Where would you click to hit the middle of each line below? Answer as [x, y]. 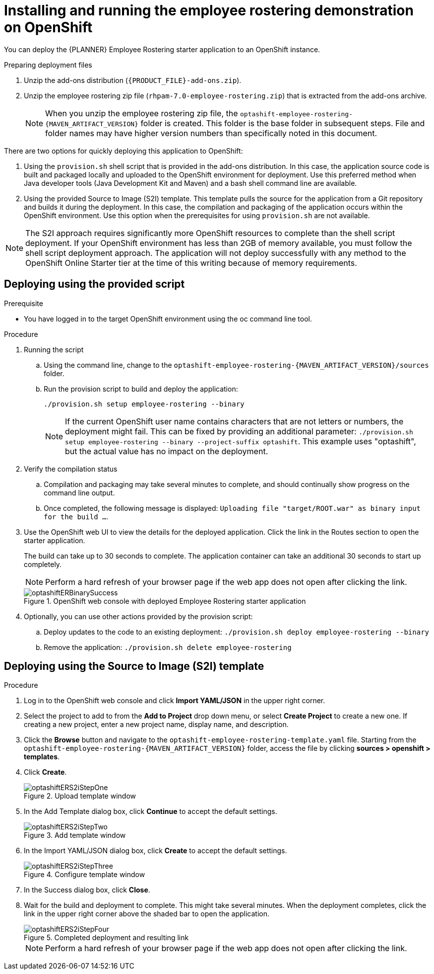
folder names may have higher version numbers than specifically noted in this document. [211, 133]
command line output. [79, 492]
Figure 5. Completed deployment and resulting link [106, 938]
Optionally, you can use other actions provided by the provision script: [138, 616]
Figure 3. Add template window [75, 835]
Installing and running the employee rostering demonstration [209, 10]
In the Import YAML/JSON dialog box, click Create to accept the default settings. [155, 851]
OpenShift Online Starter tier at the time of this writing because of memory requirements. [191, 263]
